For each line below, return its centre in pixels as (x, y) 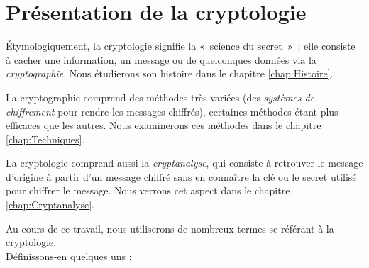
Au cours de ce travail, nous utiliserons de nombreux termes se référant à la (170, 228)
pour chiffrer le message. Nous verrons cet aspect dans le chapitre (148, 190)
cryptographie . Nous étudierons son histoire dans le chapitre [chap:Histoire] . (170, 73)
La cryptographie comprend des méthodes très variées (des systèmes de (160, 97)
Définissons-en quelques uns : (69, 256)
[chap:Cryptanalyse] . (50, 205)
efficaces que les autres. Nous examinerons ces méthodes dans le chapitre (164, 125)
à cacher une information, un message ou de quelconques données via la (161, 59)
